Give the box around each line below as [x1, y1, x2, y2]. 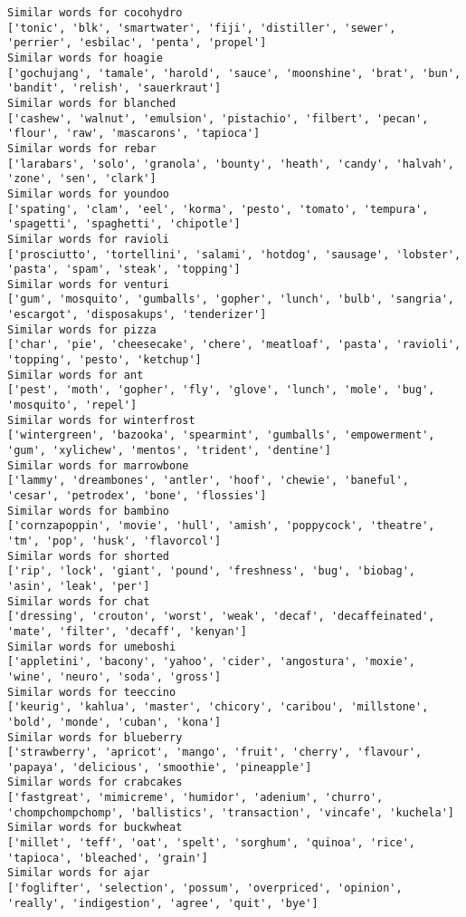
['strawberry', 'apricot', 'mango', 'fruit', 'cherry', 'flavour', [7, 746, 423, 759]
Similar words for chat [7, 594, 150, 608]
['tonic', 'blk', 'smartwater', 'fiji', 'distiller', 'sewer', [7, 21, 396, 34]
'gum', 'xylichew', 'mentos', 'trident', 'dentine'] [7, 444, 331, 458]
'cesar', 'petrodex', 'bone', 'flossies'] [7, 489, 267, 502]
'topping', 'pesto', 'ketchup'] [7, 353, 202, 367]
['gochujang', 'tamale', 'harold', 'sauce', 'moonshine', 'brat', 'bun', [7, 66, 461, 80]
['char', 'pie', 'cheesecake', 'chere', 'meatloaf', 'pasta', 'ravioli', [7, 338, 461, 352]
